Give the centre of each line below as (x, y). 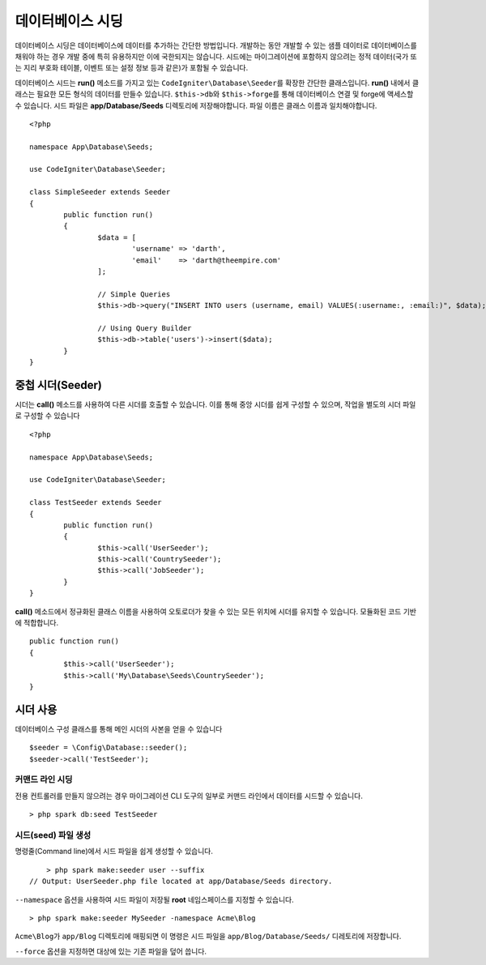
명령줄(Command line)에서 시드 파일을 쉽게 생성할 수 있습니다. (114, 852)
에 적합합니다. (37, 623)
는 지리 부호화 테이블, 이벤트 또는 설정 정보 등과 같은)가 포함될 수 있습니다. (132, 68)
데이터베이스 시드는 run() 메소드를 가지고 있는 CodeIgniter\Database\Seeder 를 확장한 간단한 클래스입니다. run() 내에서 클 (217, 83)
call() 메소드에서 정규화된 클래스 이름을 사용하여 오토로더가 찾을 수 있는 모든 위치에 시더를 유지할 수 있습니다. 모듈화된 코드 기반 (216, 611)
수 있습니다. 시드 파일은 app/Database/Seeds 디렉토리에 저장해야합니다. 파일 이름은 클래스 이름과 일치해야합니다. (196, 105)
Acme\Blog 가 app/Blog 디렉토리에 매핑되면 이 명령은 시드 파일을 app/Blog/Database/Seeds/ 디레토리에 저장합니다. (208, 937)
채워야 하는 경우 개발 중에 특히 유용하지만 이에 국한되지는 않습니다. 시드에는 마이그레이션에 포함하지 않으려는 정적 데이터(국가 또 (216, 56)
